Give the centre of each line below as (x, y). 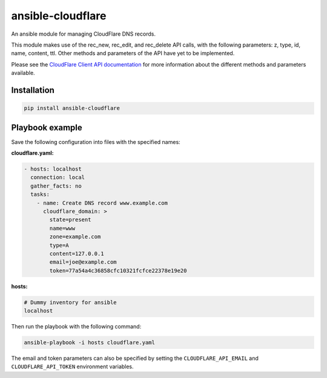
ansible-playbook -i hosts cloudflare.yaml (90, 343)
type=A (59, 245)
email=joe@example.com (83, 262)
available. (23, 73)
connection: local (58, 178)
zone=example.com (75, 237)
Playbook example (47, 127)
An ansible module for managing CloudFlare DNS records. (83, 34)
